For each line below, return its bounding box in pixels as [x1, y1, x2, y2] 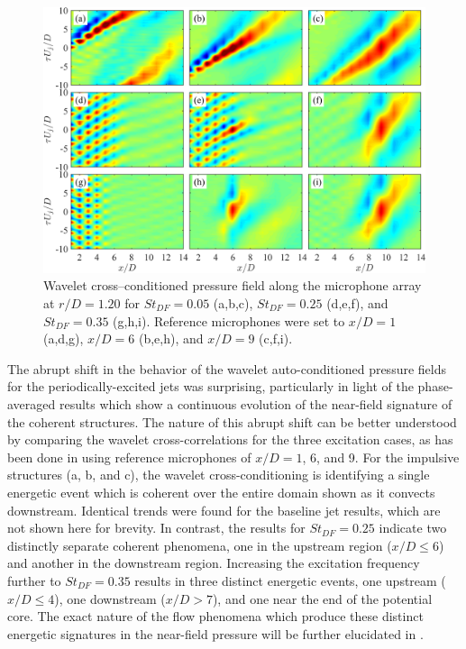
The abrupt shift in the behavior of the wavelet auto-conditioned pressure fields [7, 359, 446, 378]
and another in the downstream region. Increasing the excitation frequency [7, 553, 420, 572]
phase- [417, 377, 453, 396]
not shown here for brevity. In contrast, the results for [7, 518, 306, 537]
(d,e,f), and [326, 294, 388, 312]
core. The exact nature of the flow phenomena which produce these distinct [7, 607, 424, 626]
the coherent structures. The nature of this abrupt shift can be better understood [7, 412, 457, 431]
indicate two [379, 518, 447, 537]
